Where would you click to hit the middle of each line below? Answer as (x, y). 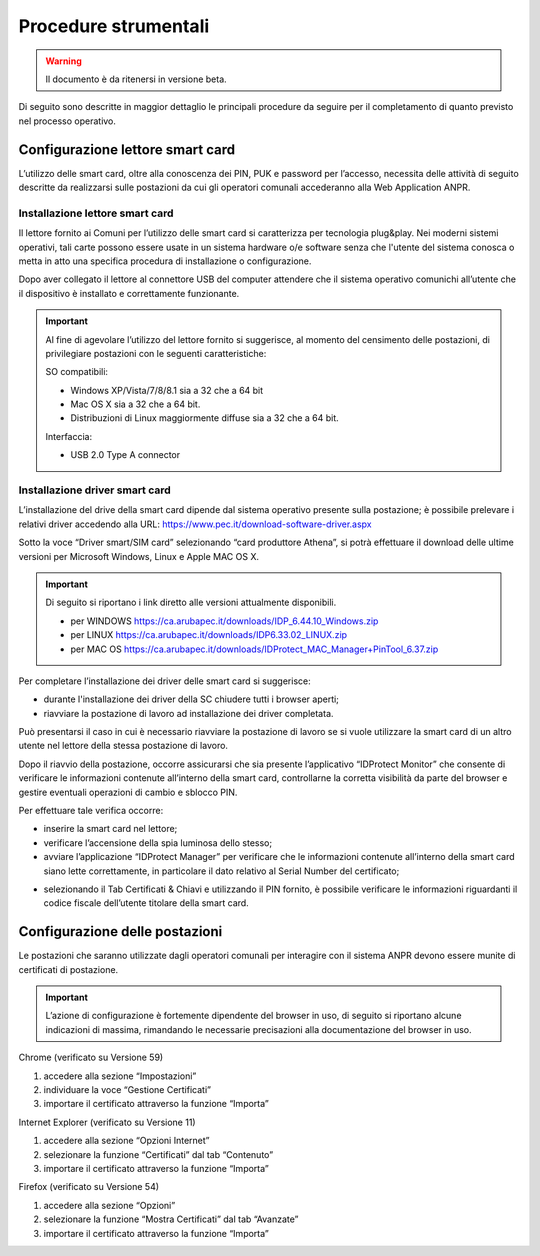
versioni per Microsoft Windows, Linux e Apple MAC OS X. (139, 556)
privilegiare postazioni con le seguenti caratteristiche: (156, 353)
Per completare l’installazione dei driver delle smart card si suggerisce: (164, 681)
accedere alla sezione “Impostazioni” (120, 1076)
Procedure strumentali (114, 26)
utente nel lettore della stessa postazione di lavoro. (123, 746)
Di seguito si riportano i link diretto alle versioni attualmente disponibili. (191, 602)
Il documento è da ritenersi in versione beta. (136, 79)
